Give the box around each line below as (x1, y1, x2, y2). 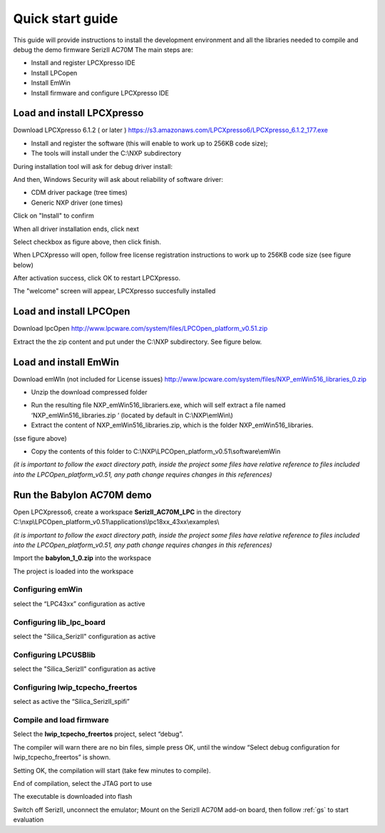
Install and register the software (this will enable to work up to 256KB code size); (31, 139, 268, 148)
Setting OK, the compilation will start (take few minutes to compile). (13, 766, 211, 775)
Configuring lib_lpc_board (13, 617, 106, 627)
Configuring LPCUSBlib (13, 650, 96, 660)
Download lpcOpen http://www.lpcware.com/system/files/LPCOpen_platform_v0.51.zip (13, 324, 268, 333)
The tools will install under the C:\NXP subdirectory (31, 149, 182, 158)
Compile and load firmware (13, 715, 110, 725)
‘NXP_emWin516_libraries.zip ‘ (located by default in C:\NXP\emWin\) (31, 411, 233, 419)
